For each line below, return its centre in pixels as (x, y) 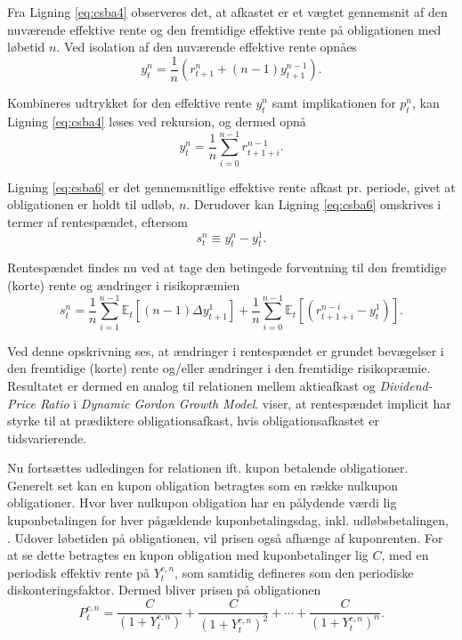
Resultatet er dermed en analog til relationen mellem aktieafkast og (191, 385)
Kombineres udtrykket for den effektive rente (130, 103)
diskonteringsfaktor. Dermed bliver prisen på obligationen (164, 590)
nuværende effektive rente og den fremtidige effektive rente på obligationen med (224, 29)
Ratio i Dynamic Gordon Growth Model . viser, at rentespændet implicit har (245, 403)
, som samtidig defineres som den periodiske (294, 572)
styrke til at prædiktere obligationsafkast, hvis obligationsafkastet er (193, 421)
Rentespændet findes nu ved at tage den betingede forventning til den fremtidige (227, 267)
